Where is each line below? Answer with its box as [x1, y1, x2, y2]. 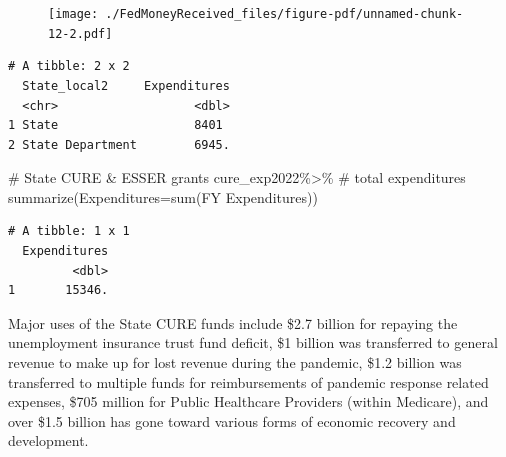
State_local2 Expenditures [22, 78, 230, 93]
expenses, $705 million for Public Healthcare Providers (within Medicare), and [8, 391, 489, 412]
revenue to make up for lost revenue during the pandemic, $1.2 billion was [8, 352, 462, 373]
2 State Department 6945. [8, 137, 230, 152]
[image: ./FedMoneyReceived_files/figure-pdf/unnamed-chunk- [48, 7, 464, 21]
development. [8, 430, 89, 451]
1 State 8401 [8, 118, 223, 133]
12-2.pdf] [48, 26, 113, 41]
